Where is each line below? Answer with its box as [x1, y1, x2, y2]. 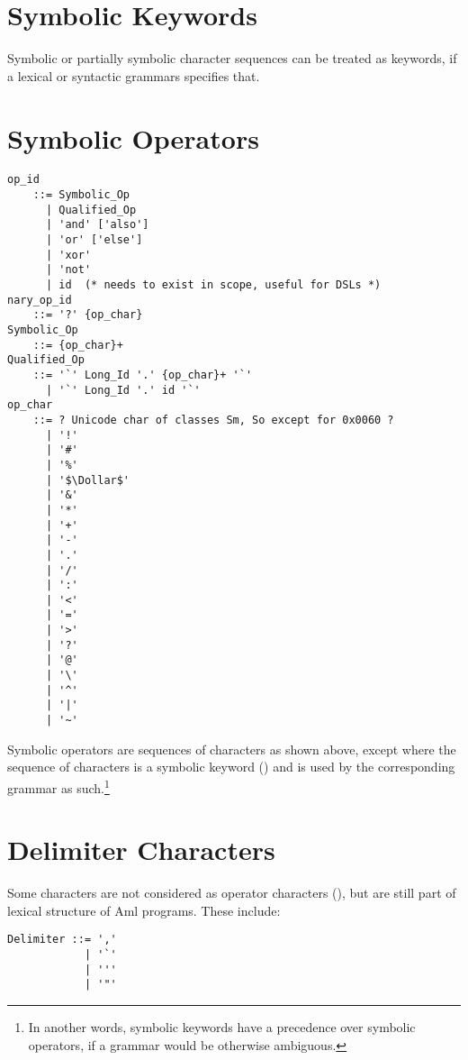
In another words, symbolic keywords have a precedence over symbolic [28, 1018, 416, 1037]
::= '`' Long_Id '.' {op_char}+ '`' [32, 368, 253, 381]
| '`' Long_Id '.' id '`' [45, 383, 201, 397]
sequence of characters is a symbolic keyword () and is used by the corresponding [7, 757, 455, 776]
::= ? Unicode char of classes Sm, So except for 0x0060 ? [32, 413, 394, 426]
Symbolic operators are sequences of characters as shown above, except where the [7, 739, 456, 758]
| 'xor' [45, 248, 92, 261]
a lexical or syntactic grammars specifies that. [7, 66, 260, 85]
